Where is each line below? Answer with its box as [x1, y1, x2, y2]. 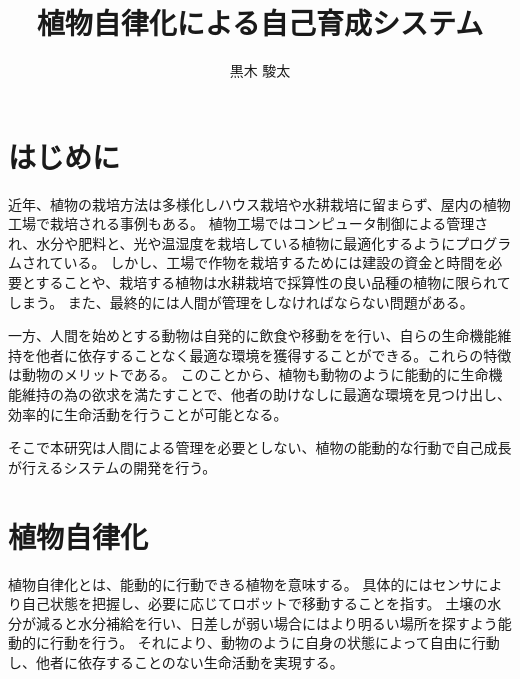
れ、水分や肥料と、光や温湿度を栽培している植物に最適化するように [8, 232, 456, 253]
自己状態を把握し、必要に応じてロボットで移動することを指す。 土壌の [21, 593, 488, 614]
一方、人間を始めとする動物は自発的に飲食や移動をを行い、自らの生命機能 [8, 325, 498, 346]
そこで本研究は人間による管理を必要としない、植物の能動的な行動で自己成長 [8, 437, 512, 458]
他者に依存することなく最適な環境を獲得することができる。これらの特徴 [35, 344, 512, 365]
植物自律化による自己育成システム [36, 2, 484, 43]
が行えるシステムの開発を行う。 [8, 456, 217, 477]
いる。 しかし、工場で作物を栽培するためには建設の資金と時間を [63, 252, 489, 273]
